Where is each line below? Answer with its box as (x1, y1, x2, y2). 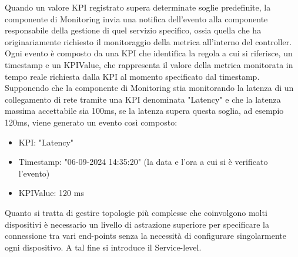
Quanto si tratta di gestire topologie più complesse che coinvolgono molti (5, 206, 267, 218)
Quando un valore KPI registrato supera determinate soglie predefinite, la (5, 1, 271, 13)
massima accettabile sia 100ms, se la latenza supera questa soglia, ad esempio (5, 104, 284, 117)
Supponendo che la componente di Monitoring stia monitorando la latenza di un (5, 82, 294, 94)
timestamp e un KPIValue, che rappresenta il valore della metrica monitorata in (5, 58, 293, 70)
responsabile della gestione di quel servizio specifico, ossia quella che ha (5, 24, 262, 36)
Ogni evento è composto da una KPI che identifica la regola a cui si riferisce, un (5, 47, 293, 59)
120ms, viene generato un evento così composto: (5, 116, 178, 128)
